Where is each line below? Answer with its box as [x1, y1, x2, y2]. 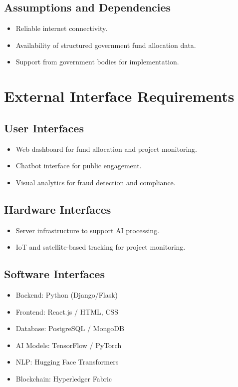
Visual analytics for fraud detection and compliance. [15, 177, 176, 187]
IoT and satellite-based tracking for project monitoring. [15, 242, 186, 252]
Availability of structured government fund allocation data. [15, 39, 196, 50]
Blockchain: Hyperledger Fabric [15, 373, 112, 384]
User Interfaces [4, 120, 84, 135]
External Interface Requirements [4, 86, 235, 106]
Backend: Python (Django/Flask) [15, 289, 118, 300]
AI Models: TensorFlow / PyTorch [15, 340, 122, 350]
